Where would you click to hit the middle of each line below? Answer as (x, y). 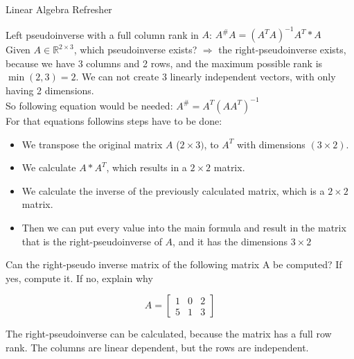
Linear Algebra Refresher (59, 9)
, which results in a (147, 167)
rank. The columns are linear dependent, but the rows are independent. (157, 347)
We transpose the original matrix (92, 144)
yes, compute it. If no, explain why (79, 278)
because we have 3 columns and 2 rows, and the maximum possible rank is (164, 63)
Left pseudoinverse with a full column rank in (102, 34)
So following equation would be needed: (89, 105)
